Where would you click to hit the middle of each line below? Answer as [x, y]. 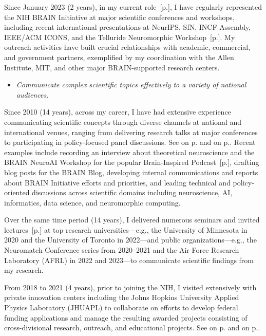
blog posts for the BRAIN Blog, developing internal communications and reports [131, 172]
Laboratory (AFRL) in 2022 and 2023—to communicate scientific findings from [129, 260]
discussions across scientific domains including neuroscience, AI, [132, 192]
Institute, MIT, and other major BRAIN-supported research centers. [112, 67]
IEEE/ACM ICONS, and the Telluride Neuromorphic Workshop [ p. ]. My [120, 37]
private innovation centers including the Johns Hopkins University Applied [122, 297]
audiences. [32, 94]
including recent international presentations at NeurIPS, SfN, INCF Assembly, [128, 27]
